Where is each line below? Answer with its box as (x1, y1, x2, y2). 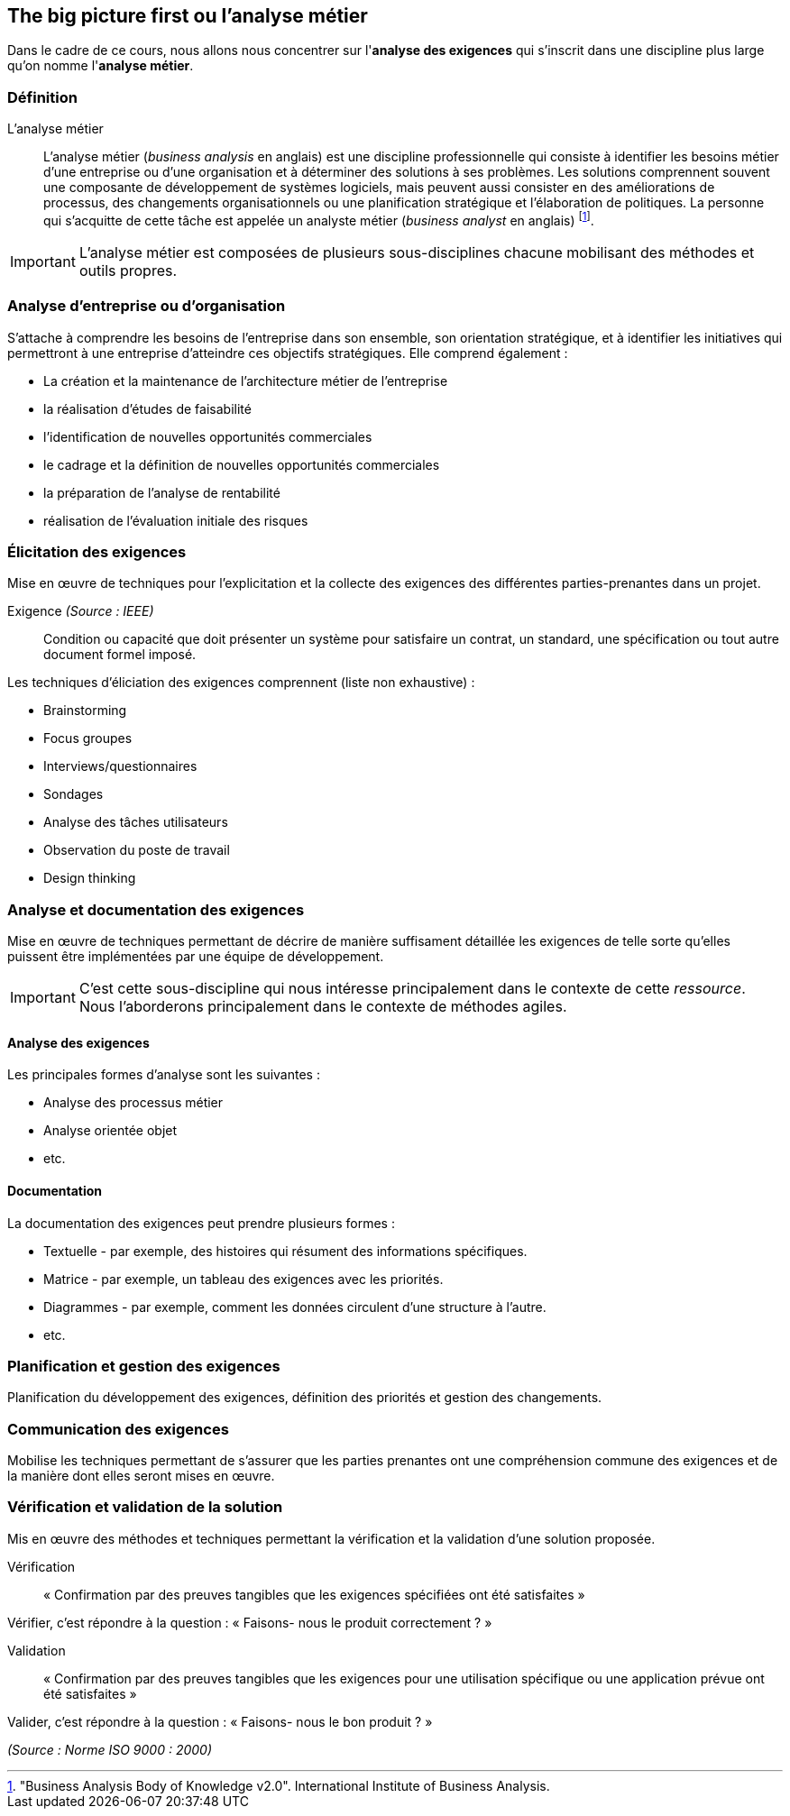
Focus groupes (43, 730, 133, 747)
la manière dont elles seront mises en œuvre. (7, 1468, 275, 1484)
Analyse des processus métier (43, 1095, 224, 1111)
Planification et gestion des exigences (7, 1356, 280, 1375)
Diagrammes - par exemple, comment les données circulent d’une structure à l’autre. (43, 1298, 547, 1315)
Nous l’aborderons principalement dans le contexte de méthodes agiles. (78, 997, 567, 1016)
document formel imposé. (43, 647, 197, 663)
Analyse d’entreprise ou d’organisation (7, 297, 286, 316)
